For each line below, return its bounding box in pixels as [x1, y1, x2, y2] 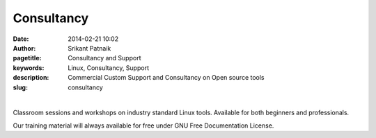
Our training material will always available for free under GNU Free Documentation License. [13, 121, 274, 130]
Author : [13, 44, 36, 52]
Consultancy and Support [68, 54, 141, 62]
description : [13, 74, 49, 82]
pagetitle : [13, 54, 42, 62]
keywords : [13, 63, 45, 72]
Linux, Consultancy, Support [68, 63, 150, 72]
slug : [13, 83, 28, 92]
